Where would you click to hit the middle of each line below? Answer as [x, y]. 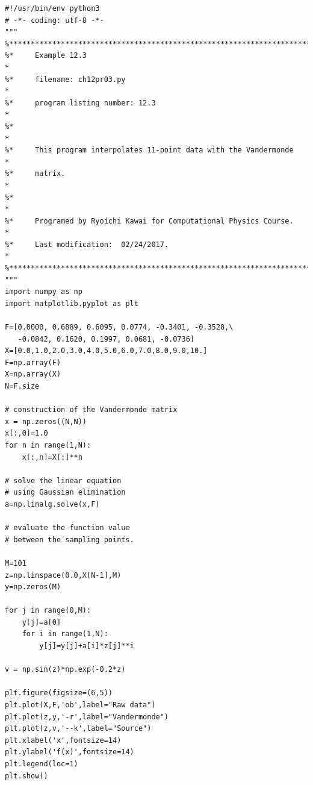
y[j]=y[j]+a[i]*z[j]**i [87, 646]
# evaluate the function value [67, 528]
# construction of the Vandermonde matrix [91, 410]
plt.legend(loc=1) [42, 764]
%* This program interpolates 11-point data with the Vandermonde [149, 150]
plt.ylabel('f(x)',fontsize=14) [70, 752]
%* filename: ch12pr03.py [65, 79]
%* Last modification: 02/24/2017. [87, 244]
